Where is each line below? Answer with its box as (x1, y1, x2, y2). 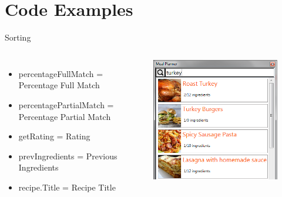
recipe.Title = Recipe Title (18, 181, 116, 193)
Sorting (5, 31, 31, 44)
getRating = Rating (18, 130, 90, 142)
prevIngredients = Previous (18, 149, 117, 162)
